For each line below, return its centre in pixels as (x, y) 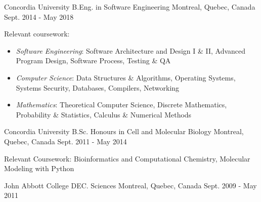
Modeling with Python (39, 168)
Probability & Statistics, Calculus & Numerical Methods (104, 114)
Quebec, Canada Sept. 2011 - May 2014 (66, 141)
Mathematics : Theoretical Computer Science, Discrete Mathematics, (121, 105)
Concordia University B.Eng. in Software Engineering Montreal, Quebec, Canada (130, 7)
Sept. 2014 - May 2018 (39, 16)
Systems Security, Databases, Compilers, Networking (98, 87)
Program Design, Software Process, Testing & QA (93, 60)
